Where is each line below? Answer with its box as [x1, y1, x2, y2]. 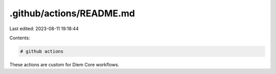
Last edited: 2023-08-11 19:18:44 [9, 26, 79, 32]
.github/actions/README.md [9, 8, 135, 19]
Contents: [9, 35, 30, 41]
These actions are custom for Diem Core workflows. [9, 61, 120, 67]
